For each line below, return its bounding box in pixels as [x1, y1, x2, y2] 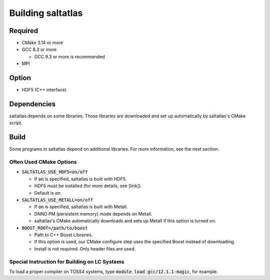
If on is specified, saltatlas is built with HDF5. [34, 176, 127, 182]
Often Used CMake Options [9, 159, 77, 166]
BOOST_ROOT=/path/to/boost [21, 225, 88, 231]
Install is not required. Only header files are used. [34, 246, 136, 252]
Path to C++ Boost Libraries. [34, 232, 93, 238]
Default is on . [34, 190, 62, 196]
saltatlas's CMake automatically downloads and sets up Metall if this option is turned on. [34, 218, 216, 224]
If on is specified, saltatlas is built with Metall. [34, 204, 128, 210]
